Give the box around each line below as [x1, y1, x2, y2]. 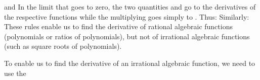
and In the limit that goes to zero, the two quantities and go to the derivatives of [4, 2, 256, 12]
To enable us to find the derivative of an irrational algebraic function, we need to [4, 57, 255, 68]
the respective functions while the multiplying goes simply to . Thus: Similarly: [4, 11, 249, 22]
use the [4, 67, 26, 78]
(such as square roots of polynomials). [4, 41, 122, 51]
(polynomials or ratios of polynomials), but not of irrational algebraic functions [4, 31, 250, 41]
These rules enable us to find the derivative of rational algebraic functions [4, 21, 233, 32]
